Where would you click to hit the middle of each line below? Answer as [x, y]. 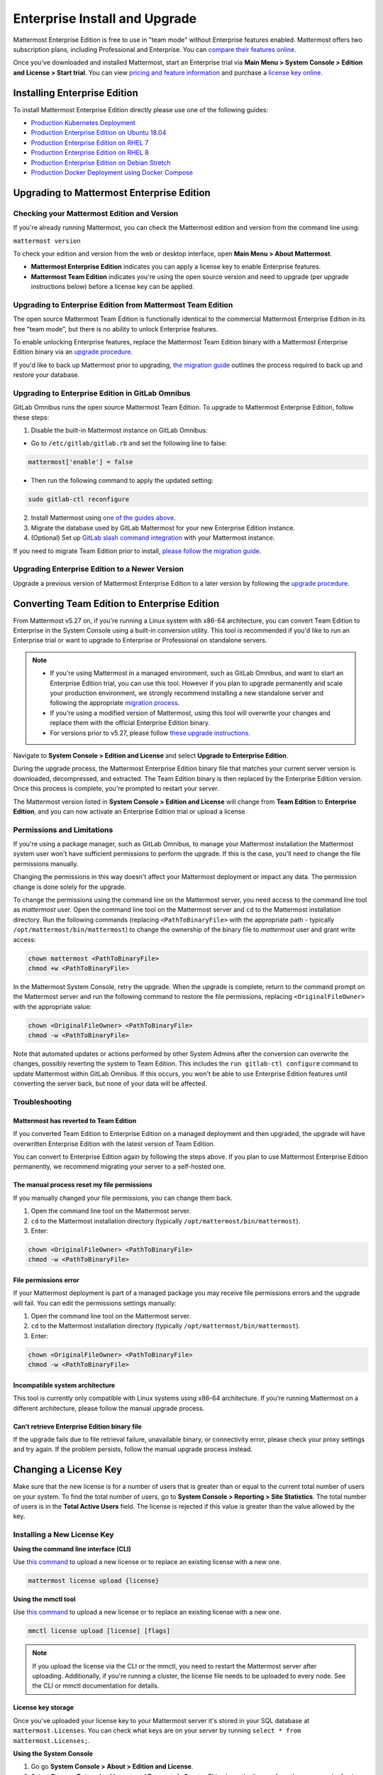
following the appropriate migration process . [115, 703]
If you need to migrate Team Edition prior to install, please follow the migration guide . [137, 551]
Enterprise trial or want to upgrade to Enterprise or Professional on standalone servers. [140, 640]
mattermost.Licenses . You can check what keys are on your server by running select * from [157, 1731]
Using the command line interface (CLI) [72, 1549]
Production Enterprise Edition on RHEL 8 [90, 153]
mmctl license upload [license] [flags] [99, 1631]
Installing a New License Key [63, 1535]
